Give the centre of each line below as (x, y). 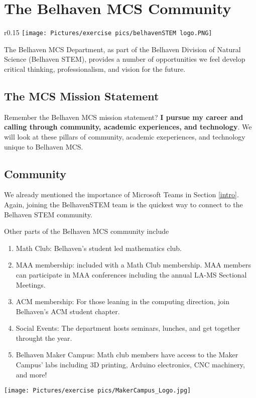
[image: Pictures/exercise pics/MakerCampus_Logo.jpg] (98, 391)
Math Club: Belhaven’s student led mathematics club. (99, 248)
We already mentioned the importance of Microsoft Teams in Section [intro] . (121, 194)
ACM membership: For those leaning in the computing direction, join (122, 301)
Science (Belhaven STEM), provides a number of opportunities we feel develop (125, 59)
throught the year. (44, 338)
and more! (31, 374)
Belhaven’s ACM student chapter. (68, 311)
